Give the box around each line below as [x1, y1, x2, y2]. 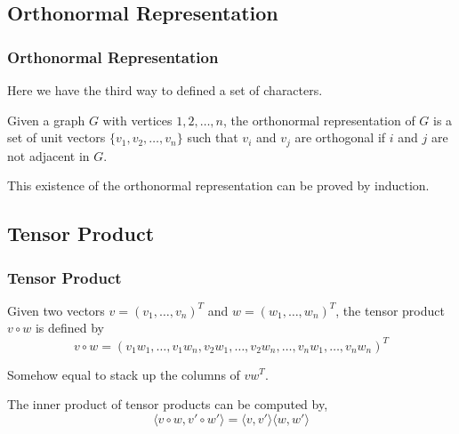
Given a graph [7, 110, 85, 129]
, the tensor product [335, 301, 445, 319]
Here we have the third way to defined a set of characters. [7, 81, 323, 99]
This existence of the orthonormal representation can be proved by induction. [7, 176, 430, 195]
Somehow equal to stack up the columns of [7, 365, 240, 383]
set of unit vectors [7, 128, 106, 147]
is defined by [35, 318, 105, 337]
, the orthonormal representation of [223, 110, 415, 129]
